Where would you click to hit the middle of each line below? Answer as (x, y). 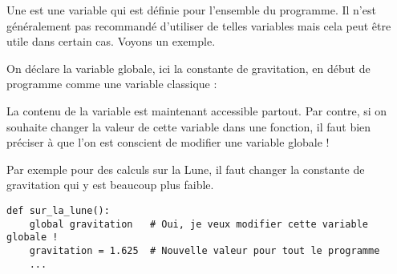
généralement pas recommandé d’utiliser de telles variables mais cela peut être (199, 25)
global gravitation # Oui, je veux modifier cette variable (199, 224)
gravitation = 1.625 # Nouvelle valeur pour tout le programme (205, 250)
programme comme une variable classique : (112, 84)
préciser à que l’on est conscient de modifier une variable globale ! (168, 142)
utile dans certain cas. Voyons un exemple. (111, 41)
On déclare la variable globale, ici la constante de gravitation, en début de (188, 68)
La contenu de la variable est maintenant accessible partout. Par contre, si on (197, 110)
